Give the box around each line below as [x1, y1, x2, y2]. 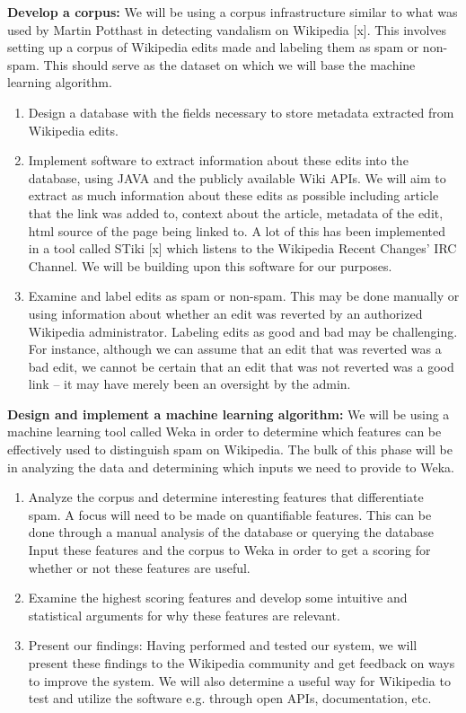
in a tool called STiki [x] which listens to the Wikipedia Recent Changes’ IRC [28, 239, 457, 258]
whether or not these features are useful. [28, 558, 251, 577]
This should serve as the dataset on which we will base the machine [43, 55, 416, 74]
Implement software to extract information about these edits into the [28, 151, 409, 170]
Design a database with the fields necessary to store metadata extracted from [28, 102, 454, 121]
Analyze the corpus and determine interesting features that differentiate [28, 488, 424, 506]
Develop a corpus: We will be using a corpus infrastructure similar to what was [7, 3, 458, 21]
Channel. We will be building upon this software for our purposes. [28, 256, 392, 275]
